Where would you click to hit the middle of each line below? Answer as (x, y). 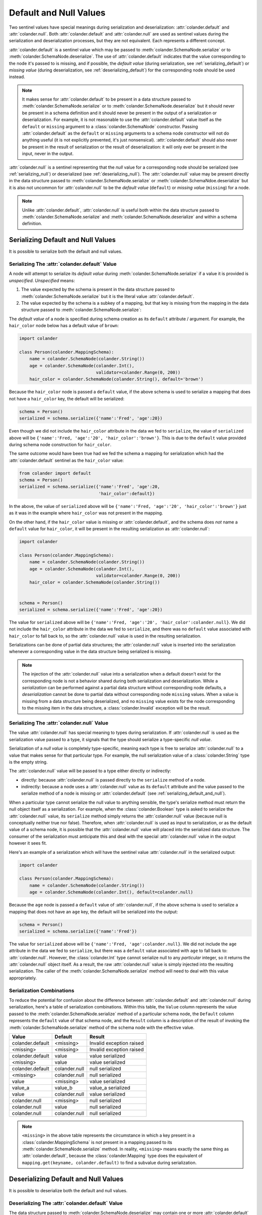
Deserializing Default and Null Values (66, 1179)
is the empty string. (28, 762)
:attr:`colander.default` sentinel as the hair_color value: (66, 460)
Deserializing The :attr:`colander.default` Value (66, 1203)
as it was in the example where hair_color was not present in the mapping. (86, 513)
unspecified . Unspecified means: (42, 280)
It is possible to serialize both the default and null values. (66, 252)
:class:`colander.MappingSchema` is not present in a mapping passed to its (97, 1142)
